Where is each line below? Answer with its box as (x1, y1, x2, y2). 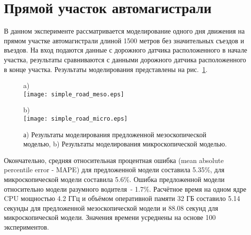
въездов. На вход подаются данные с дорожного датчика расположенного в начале (4, 45, 247, 55)
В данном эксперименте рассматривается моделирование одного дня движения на (4, 26, 245, 36)
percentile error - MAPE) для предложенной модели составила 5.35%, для (4, 164, 225, 175)
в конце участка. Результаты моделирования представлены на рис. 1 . (4, 64, 208, 74)
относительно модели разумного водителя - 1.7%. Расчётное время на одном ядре (4, 183, 247, 194)
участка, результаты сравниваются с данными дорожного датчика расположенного (4, 54, 246, 64)
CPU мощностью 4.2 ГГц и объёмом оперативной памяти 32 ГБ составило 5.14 (4, 193, 240, 203)
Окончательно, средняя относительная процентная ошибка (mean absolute (4, 155, 224, 165)
